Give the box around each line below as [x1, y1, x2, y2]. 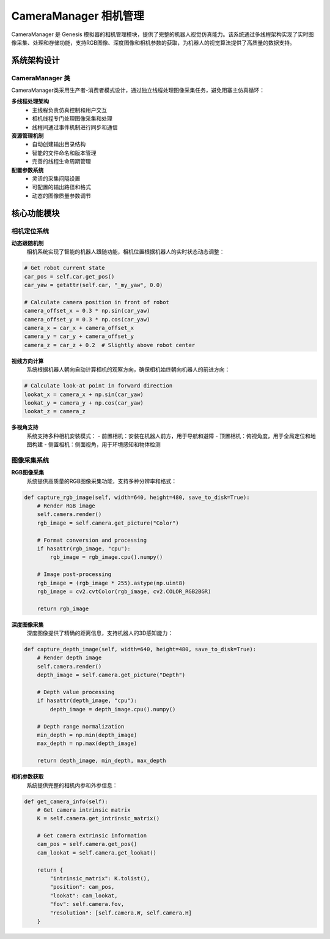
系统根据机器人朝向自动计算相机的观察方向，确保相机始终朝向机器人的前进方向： [26, 366, 230, 373]
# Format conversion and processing [37, 536, 147, 544]
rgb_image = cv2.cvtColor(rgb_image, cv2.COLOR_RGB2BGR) [37, 588, 211, 595]
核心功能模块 [11, 208, 60, 219]
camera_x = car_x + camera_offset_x [24, 324, 134, 332]
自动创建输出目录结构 [32, 141, 86, 148]
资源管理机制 [11, 132, 44, 140]
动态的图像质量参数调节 [32, 192, 91, 199]
